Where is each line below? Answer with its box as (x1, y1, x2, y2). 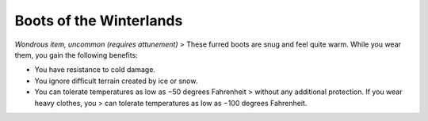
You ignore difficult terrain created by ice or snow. (34, 76, 198, 85)
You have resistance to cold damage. (34, 65, 156, 74)
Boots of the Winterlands (14, 12, 183, 29)
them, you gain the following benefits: (14, 50, 138, 59)
